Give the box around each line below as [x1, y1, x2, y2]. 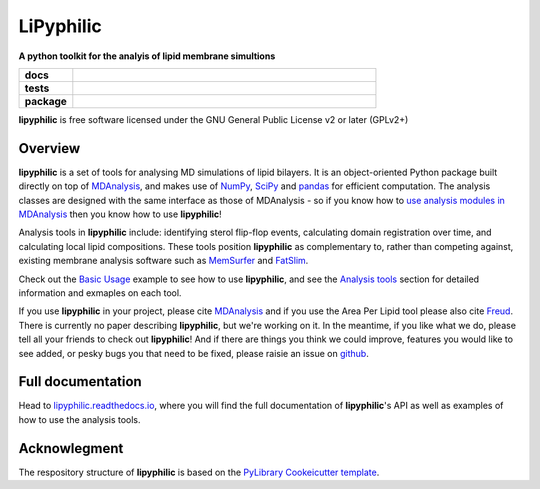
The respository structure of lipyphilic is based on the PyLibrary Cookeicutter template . [18, 466, 380, 478]
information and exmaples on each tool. [18, 286, 182, 299]
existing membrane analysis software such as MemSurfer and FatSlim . [18, 255, 309, 267]
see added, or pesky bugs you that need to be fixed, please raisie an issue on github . [18, 347, 369, 359]
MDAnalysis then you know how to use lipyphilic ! [18, 208, 222, 220]
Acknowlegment [18, 440, 124, 457]
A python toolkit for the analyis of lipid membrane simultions [18, 50, 276, 62]
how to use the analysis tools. [18, 413, 141, 425]
